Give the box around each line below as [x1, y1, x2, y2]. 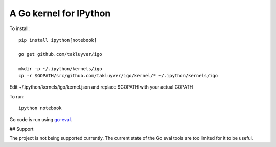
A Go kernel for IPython [9, 8, 111, 19]
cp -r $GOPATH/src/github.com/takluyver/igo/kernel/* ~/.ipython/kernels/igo [18, 73, 218, 78]
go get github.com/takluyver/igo [18, 51, 102, 57]
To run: [9, 93, 25, 99]
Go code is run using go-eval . [9, 116, 72, 123]
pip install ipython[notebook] [18, 37, 97, 43]
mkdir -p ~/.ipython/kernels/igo [18, 66, 102, 71]
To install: [9, 25, 30, 32]
